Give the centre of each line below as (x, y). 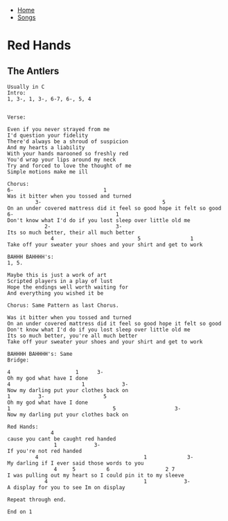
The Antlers (33, 71)
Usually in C (26, 87)
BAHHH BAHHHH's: (30, 257)
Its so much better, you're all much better (72, 336)
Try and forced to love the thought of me (69, 166)
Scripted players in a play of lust (60, 281)
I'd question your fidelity (48, 135)
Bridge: (18, 360)
